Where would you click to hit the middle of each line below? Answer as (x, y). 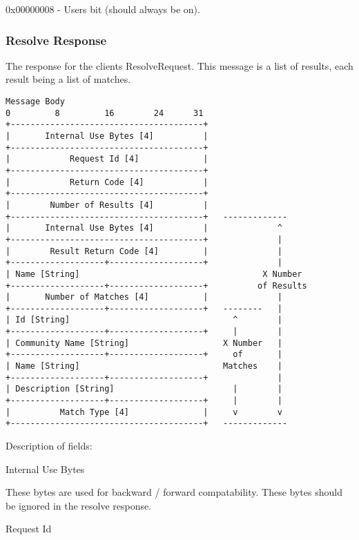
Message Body (35, 102)
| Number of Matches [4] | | (144, 297)
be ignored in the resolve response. (79, 505)
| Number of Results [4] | (107, 205)
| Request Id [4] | (107, 159)
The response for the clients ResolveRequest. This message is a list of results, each (179, 65)
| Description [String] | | (144, 389)
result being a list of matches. (68, 79)
